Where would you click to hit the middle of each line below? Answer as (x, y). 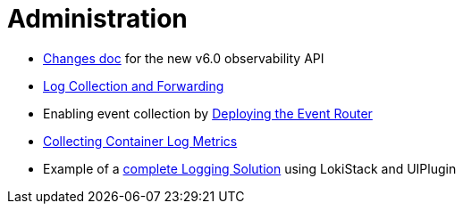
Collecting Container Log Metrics (140, 141)
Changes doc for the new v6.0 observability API (184, 58)
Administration (97, 19)
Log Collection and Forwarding (134, 85)
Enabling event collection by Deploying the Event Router (208, 113)
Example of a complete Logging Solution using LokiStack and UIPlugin (250, 168)
